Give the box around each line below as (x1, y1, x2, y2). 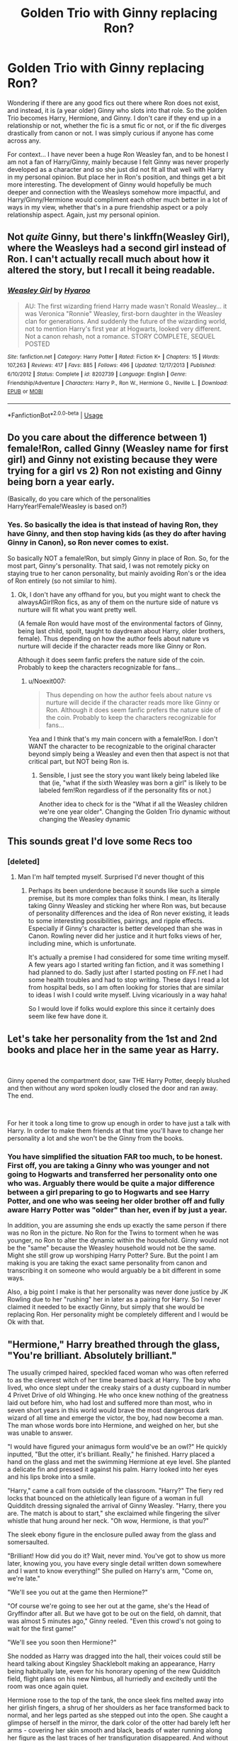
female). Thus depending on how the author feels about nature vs (17, 634, 210, 643)
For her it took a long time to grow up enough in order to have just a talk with (7, 1119, 231, 1128)
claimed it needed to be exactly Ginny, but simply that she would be (7, 1303, 205, 1311)
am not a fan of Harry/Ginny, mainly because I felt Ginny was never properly (7, 158, 229, 166)
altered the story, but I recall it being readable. (7, 264, 215, 276)
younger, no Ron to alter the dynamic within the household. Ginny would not (7, 1236, 229, 1245)
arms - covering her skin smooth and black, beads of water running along (7, 1726, 222, 1735)
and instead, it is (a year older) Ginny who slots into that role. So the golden (7, 106, 227, 114)
